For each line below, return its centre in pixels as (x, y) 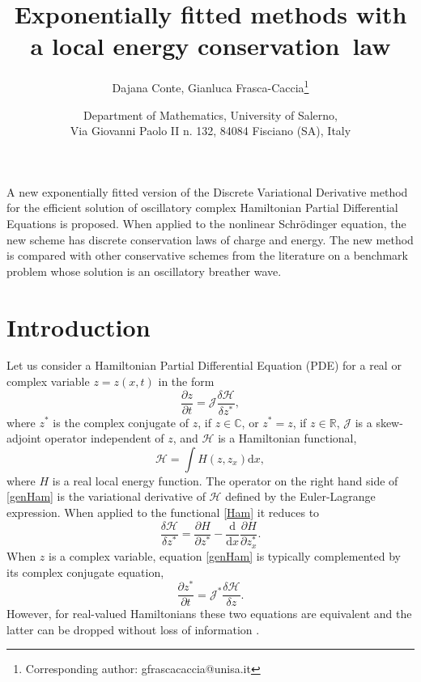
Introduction (79, 326)
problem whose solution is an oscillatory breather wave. (144, 271)
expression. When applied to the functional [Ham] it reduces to (163, 512)
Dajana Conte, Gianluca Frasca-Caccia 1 (210, 86)
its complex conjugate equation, (85, 572)
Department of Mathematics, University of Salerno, (210, 114)
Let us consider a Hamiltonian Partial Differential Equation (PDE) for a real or (204, 365)
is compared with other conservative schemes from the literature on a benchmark (207, 255)
